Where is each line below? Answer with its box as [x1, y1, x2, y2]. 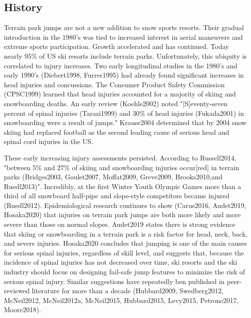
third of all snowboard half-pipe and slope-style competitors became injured [4, 191, 230, 201]
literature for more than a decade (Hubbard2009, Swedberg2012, [32, 286, 224, 296]
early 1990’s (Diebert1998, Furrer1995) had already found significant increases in [4, 70, 244, 80]
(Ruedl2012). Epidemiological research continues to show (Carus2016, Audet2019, [4, 200, 246, 210]
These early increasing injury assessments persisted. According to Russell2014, [4, 152, 236, 162]
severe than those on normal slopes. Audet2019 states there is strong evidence [4, 219, 235, 229]
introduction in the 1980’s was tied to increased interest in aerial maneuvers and [4, 32, 243, 42]
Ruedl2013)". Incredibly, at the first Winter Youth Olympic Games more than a [4, 181, 241, 191]
